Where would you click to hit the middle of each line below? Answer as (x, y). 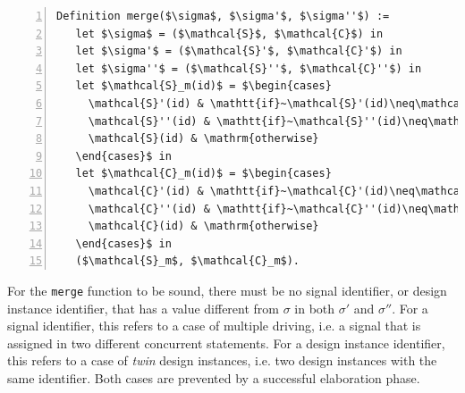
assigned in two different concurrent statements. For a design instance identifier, (226, 343)
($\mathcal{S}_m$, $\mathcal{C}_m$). (188, 261)
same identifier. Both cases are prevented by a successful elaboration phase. (214, 377)
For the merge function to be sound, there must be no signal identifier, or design (227, 290)
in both (315, 308)
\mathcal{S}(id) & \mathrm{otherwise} (203, 139)
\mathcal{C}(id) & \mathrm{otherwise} (203, 226)
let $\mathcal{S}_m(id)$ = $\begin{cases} (203, 86)
